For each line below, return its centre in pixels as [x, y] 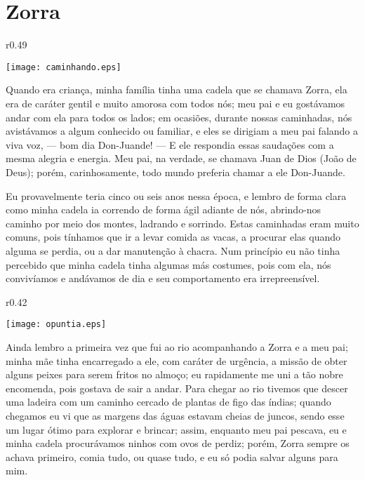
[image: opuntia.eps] [56, 325]
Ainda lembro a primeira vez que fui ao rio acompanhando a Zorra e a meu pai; [177, 346]
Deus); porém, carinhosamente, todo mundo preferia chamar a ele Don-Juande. [175, 172]
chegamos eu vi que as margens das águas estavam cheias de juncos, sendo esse [175, 415]
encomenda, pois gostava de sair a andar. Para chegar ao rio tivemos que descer [177, 388]
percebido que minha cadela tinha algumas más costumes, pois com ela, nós [168, 264]
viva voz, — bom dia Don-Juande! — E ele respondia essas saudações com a [170, 144]
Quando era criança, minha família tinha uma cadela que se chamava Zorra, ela [177, 89]
